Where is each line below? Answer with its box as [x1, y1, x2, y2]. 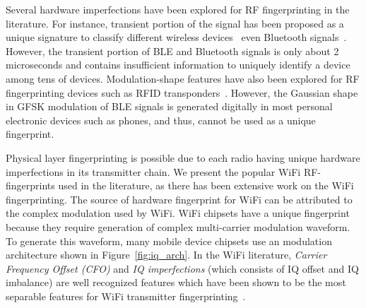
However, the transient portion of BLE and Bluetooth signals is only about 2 [6, 43, 339, 58]
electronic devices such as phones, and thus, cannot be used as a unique [6, 112, 316, 127]
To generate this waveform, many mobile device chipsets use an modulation [6, 233, 332, 248]
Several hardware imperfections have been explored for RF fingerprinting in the [6, 2, 350, 16]
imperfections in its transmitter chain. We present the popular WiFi [6, 164, 301, 179]
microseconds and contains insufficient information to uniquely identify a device [6, 57, 350, 72]
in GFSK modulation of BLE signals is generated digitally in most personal [6, 99, 333, 114]
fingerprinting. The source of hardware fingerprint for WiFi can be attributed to [6, 191, 353, 206]
